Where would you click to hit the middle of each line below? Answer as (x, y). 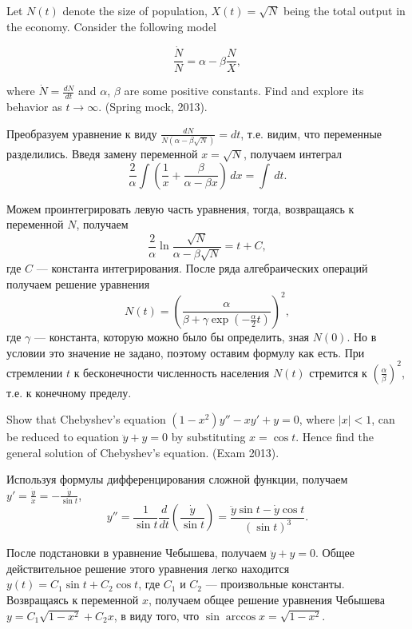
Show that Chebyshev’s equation (86, 419)
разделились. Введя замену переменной (102, 154)
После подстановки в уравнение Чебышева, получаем (137, 553)
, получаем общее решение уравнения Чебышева (267, 599)
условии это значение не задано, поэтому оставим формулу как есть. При (186, 352)
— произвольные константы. (275, 584)
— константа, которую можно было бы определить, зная (172, 336)
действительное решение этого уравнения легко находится (148, 568)
